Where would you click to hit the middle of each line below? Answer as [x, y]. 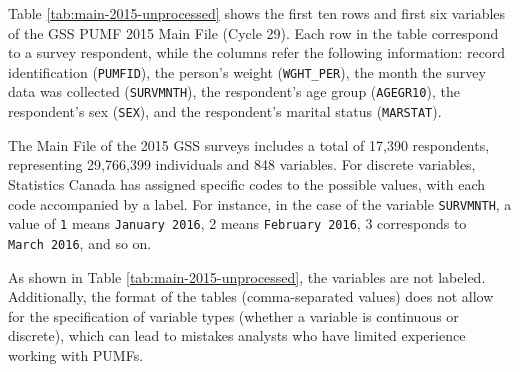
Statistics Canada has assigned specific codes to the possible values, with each [247, 183]
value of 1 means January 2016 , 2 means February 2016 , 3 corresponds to [237, 223]
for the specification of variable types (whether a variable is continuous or [233, 315]
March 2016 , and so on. [80, 242]
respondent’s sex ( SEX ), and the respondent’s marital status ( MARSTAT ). [225, 111]
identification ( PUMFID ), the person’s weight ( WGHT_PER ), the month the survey [247, 71]
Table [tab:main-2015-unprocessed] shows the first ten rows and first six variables [257, 13]
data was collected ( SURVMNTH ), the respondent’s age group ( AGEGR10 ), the [234, 91]
